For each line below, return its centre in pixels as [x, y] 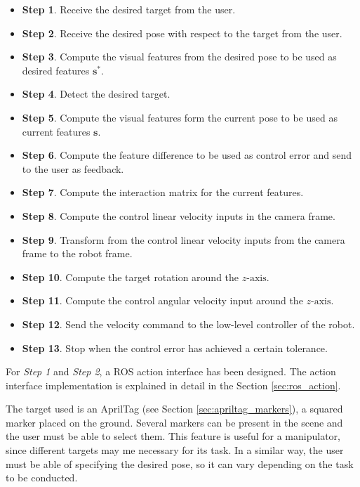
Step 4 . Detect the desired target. [96, 94]
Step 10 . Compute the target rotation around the [131, 277]
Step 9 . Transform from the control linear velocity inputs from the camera [184, 239]
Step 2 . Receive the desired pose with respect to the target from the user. [182, 33]
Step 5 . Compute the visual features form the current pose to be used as [180, 117]
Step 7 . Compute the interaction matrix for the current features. [163, 192]
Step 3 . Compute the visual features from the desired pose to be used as [179, 57]
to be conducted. [42, 478]
